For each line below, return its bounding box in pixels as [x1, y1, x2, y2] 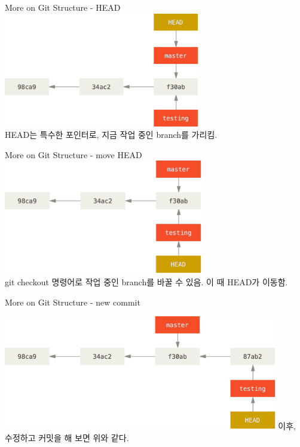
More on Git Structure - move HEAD [5, 148, 142, 161]
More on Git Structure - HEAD [5, 1, 121, 13]
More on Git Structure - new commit [5, 295, 140, 308]
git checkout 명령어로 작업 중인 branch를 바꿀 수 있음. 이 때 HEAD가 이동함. [5, 275, 288, 288]
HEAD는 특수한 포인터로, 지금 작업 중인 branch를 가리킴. [5, 128, 218, 141]
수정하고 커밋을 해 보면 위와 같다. [5, 431, 129, 443]
